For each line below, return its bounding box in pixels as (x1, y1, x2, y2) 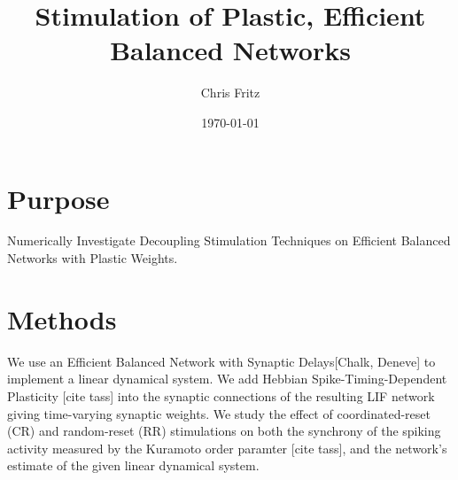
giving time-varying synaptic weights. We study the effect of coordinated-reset (7, 404, 431, 422)
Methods (7, 300, 117, 337)
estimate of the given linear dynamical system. (7, 456, 260, 475)
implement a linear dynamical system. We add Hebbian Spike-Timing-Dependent (7, 369, 447, 388)
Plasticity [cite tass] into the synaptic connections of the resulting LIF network (7, 386, 435, 405)
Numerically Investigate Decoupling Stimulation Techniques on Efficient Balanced (7, 231, 451, 250)
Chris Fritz (200, 83, 260, 102)
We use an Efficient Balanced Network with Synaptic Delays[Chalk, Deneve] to (7, 352, 436, 370)
